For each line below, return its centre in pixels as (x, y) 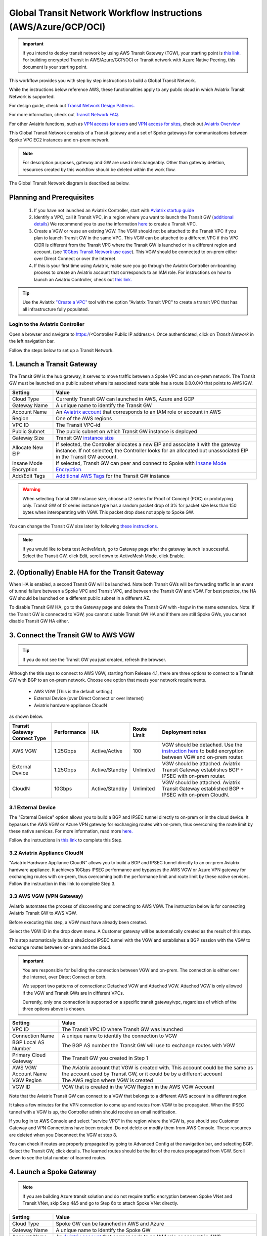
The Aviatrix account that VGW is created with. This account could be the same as (157, 1067)
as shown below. (26, 716)
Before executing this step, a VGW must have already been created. (78, 922)
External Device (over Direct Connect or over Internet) (89, 698)
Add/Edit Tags (29, 476)
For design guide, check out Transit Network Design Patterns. (72, 106)
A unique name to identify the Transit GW (104, 405)
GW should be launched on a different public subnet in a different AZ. (80, 598)
